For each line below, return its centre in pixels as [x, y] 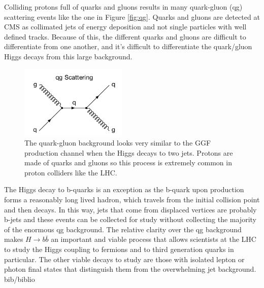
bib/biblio [20, 279]
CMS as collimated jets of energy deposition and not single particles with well [125, 27]
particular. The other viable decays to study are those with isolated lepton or [124, 259]
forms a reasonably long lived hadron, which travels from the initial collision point [132, 199]
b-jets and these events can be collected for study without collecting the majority [130, 219]
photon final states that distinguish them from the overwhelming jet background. [130, 269]
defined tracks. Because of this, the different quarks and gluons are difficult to [125, 36]
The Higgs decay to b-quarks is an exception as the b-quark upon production [124, 189]
